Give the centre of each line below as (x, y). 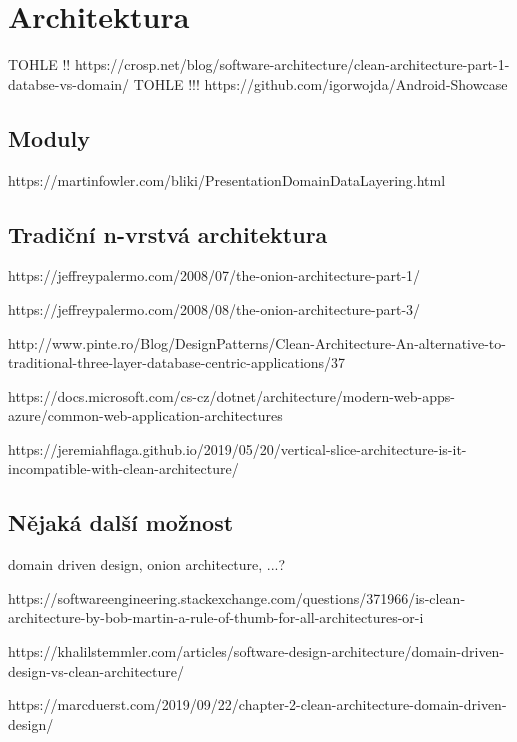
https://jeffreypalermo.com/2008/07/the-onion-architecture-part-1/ (214, 275)
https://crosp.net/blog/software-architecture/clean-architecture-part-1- (292, 64)
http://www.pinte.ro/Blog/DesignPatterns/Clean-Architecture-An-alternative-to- (257, 342)
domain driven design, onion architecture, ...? (147, 564)
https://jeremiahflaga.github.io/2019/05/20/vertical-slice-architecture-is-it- (237, 448)
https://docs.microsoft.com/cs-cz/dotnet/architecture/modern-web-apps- (231, 395)
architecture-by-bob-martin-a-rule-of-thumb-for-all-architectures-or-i (216, 617)
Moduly (49, 137)
